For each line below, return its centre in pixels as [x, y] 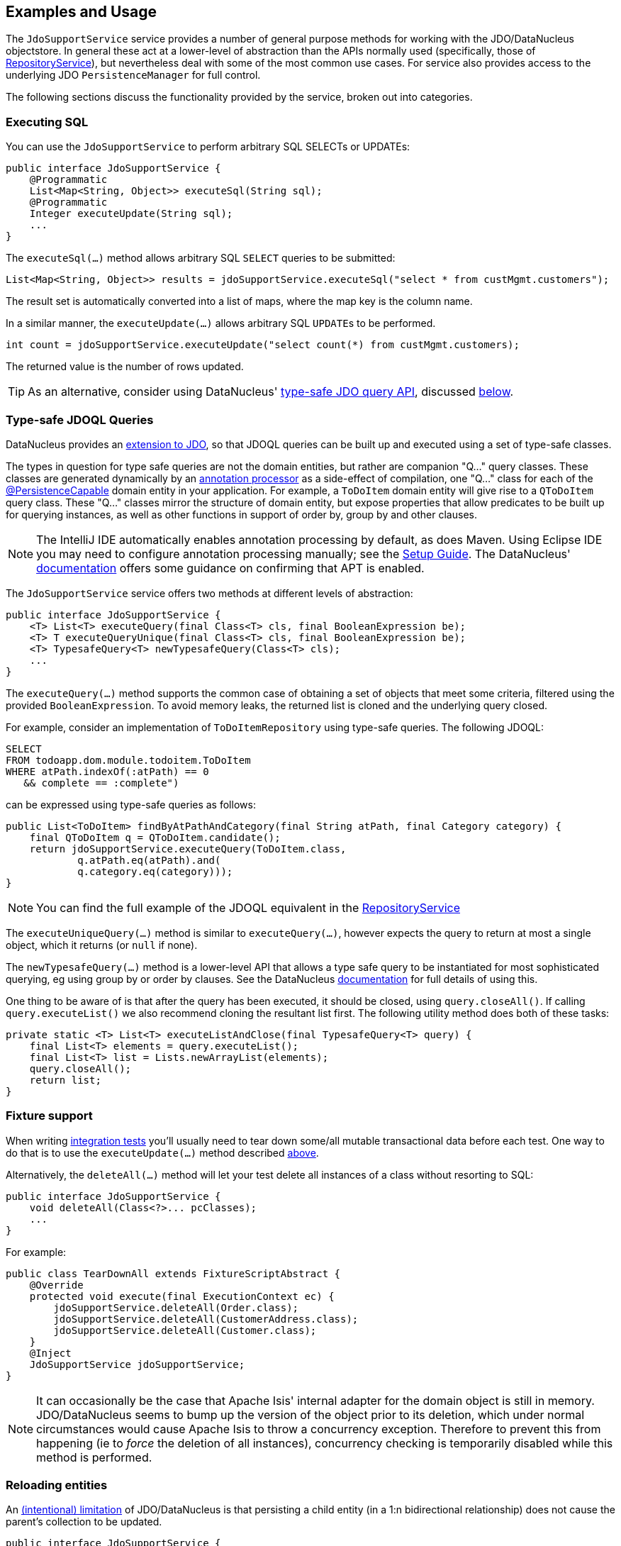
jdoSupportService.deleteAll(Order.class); [176, 1307]
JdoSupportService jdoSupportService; [137, 1364]
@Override [56, 1285]
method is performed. [94, 1457]
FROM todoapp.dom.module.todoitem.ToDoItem [128, 760]
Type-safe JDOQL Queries [80, 419]
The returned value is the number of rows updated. [125, 367]
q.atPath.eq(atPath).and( [149, 860]
